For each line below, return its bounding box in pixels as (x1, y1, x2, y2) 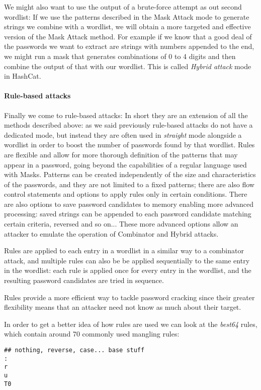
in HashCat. (4, 71, 41, 81)
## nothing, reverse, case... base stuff (4, 347, 145, 354)
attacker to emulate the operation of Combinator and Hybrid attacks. (4, 228, 219, 239)
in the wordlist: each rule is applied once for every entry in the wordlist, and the (4, 265, 251, 275)
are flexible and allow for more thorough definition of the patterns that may (4, 149, 238, 159)
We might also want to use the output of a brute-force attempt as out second (4, 2, 242, 12)
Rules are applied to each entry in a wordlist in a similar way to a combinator (4, 245, 244, 256)
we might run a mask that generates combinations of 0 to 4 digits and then (4, 50, 236, 61)
